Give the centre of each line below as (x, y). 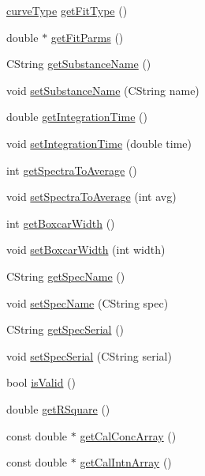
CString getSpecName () (66, 276)
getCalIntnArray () (126, 462)
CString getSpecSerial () (65, 329)
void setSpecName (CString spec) (88, 302)
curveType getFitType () (67, 10)
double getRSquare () (58, 408)
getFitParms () (87, 37)
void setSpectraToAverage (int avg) (91, 196)
